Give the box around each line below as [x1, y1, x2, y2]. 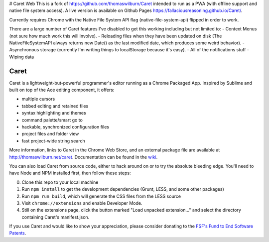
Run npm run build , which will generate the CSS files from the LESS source [21, 193, 181, 199]
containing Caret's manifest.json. [21, 214, 90, 220]
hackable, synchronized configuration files [21, 123, 110, 129]
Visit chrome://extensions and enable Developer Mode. [21, 200, 142, 206]
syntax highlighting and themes [21, 110, 87, 116]
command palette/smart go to [21, 117, 83, 123]
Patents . [9, 230, 26, 236]
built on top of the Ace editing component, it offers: [9, 87, 115, 93]
